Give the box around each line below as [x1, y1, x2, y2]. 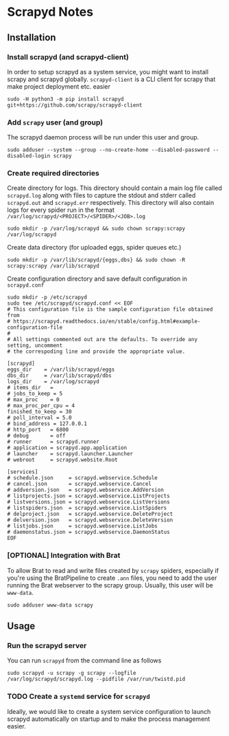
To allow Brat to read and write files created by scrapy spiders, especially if [7, 566, 219, 574]
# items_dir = [7, 385, 53, 391]
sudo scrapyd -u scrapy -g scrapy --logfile [7, 670, 136, 677]
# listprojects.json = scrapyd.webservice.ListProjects [7, 493, 170, 499]
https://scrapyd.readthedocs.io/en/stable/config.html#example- [13, 318, 201, 325]
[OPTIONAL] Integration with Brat [7, 551, 121, 561]
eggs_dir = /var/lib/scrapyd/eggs [7, 366, 115, 374]
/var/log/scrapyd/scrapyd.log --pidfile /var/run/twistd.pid [7, 675, 186, 683]
